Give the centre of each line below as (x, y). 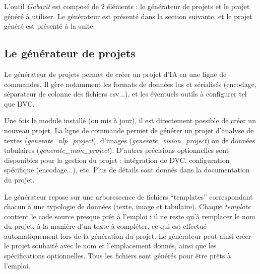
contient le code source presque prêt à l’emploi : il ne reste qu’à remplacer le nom (130, 216)
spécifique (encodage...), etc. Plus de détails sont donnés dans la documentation (127, 170)
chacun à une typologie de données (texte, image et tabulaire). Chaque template (127, 206)
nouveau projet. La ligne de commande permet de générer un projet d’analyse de (129, 130)
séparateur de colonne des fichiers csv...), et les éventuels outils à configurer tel (125, 94)
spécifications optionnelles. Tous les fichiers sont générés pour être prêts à (118, 256)
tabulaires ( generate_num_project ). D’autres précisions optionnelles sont (117, 150)
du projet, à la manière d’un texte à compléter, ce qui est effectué (105, 226)
